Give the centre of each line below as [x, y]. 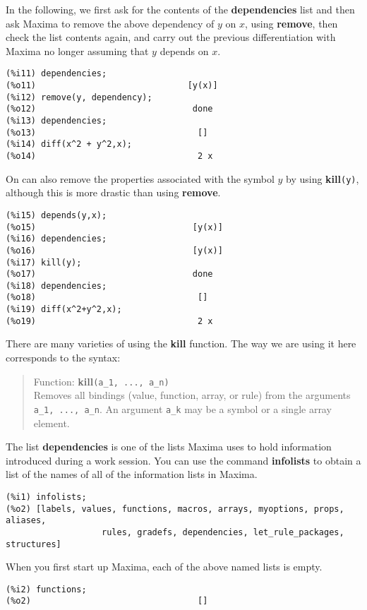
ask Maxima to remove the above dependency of [110, 23]
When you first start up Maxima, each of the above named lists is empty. [164, 567]
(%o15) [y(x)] [114, 227]
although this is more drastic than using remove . [113, 192]
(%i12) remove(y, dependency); [79, 97]
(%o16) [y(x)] [114, 250]
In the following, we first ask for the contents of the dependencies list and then [180, 9]
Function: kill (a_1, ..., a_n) [101, 381]
